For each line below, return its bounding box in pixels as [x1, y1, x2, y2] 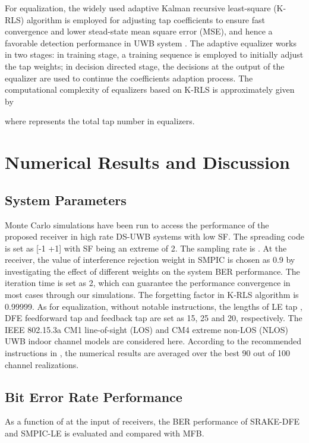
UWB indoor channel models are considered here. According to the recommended [5, 335, 302, 347]
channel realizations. [5, 358, 79, 370]
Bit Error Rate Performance [5, 387, 182, 406]
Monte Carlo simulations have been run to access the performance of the [5, 218, 269, 231]
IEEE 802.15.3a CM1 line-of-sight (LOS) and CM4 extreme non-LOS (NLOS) [5, 323, 288, 335]
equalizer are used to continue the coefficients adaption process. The [5, 71, 253, 84]
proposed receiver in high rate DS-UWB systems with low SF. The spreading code [5, 230, 304, 243]
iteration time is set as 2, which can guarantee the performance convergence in [5, 277, 291, 289]
